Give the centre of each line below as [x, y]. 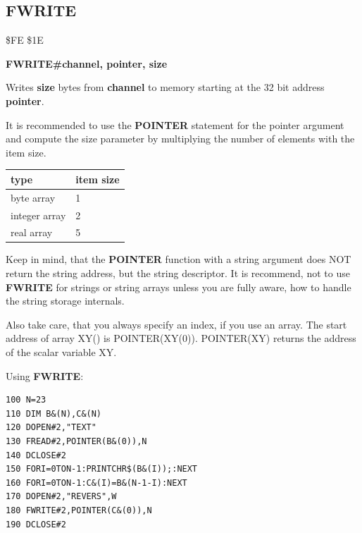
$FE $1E [25, 40]
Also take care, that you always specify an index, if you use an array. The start [176, 324]
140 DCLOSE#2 [36, 455]
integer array [38, 215]
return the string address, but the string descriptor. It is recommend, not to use [178, 273]
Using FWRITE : [45, 375]
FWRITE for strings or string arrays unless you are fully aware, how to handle [179, 287]
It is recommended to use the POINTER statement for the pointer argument [175, 124]
